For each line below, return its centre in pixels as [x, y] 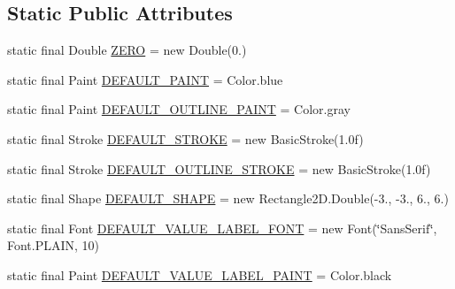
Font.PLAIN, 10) [54, 245]
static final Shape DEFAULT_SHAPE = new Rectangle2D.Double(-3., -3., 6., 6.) [228, 198]
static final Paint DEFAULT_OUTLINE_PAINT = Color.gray [179, 109]
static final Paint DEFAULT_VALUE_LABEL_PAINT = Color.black [200, 274]
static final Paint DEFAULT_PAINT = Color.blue [145, 79]
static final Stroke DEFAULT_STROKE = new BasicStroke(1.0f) [185, 138]
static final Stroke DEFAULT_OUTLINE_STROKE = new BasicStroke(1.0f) [219, 168]
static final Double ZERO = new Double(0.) [127, 50]
